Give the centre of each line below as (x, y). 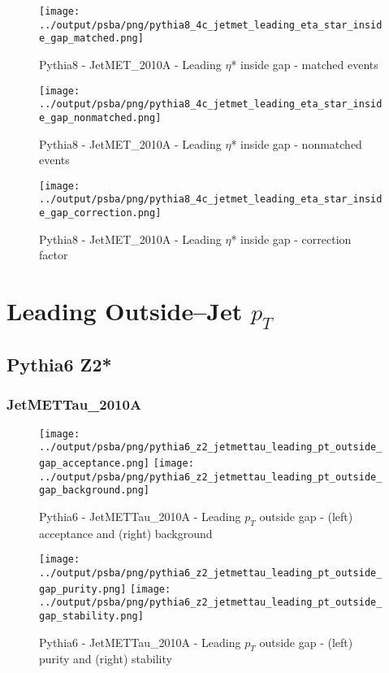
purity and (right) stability (106, 659)
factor (54, 255)
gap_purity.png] (83, 589)
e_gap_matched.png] (91, 39)
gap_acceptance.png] (95, 463)
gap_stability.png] (91, 616)
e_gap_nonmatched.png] (100, 117)
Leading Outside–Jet (125, 311)
